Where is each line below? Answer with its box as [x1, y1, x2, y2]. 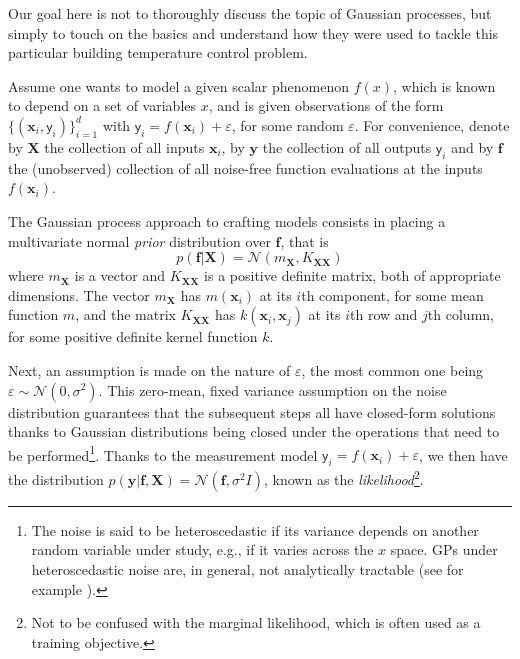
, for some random [231, 114, 344, 135]
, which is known [393, 75, 496, 96]
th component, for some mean [301, 284, 484, 305]
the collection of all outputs [262, 136, 432, 157]
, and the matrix [75, 304, 176, 325]
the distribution [8, 468, 104, 489]
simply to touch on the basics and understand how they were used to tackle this [8, 22, 499, 43]
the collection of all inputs [44, 136, 205, 157]
